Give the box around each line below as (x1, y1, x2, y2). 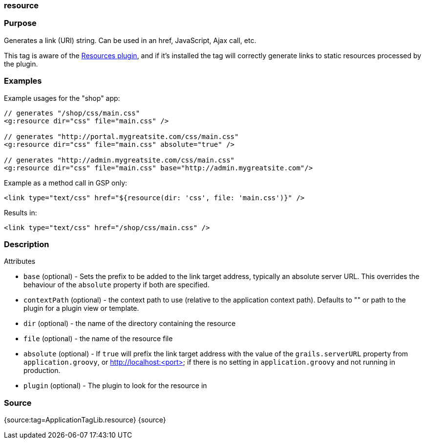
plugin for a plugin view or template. (23, 304, 139, 313)
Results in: (4, 208, 37, 217)
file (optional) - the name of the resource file (23, 334, 173, 343)
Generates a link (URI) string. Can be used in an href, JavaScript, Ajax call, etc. (4, 36, 256, 45)
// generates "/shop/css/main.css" (4, 109, 140, 117)
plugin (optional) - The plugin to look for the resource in (23, 381, 207, 390)
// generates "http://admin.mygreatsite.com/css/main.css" (4, 156, 235, 164)
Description (4, 239, 49, 249)
